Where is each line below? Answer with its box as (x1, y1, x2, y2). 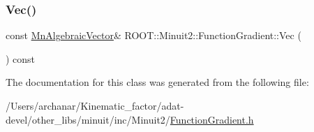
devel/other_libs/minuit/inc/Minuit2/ (6, 112, 170, 126)
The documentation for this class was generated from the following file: (6, 75, 309, 89)
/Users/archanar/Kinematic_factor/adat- (6, 98, 184, 112)
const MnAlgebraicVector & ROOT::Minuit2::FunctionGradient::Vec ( (6, 28, 301, 43)
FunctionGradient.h (170, 112, 254, 126)
